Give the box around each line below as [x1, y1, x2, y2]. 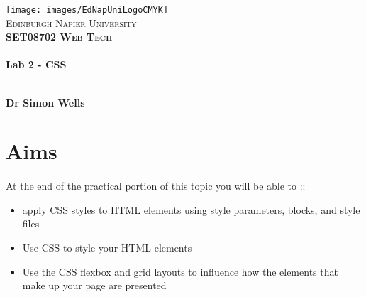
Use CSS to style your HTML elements [22, 239, 192, 254]
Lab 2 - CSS [6, 57, 67, 72]
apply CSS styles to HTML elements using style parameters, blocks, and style [22, 202, 360, 217]
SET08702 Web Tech [6, 29, 113, 44]
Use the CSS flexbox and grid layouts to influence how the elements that [22, 264, 338, 279]
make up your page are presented [22, 278, 167, 293]
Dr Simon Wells [6, 94, 85, 109]
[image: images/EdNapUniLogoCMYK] [6, 5, 169, 15]
